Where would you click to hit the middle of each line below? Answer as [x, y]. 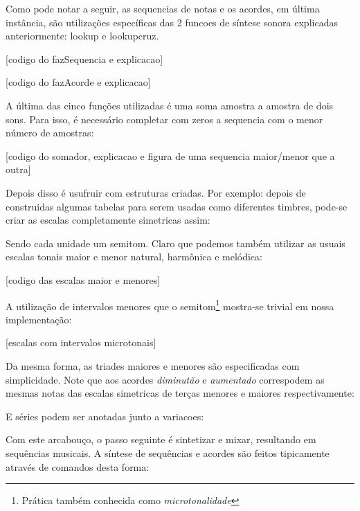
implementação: [39, 319]
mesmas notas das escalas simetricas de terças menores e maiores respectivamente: [180, 393]
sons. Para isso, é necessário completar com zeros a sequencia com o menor [164, 119]
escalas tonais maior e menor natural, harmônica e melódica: [134, 257]
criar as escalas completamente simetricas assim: [108, 220]
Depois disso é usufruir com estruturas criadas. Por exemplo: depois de [156, 192]
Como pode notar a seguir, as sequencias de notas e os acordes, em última [163, 8]
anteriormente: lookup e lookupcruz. [82, 36]
